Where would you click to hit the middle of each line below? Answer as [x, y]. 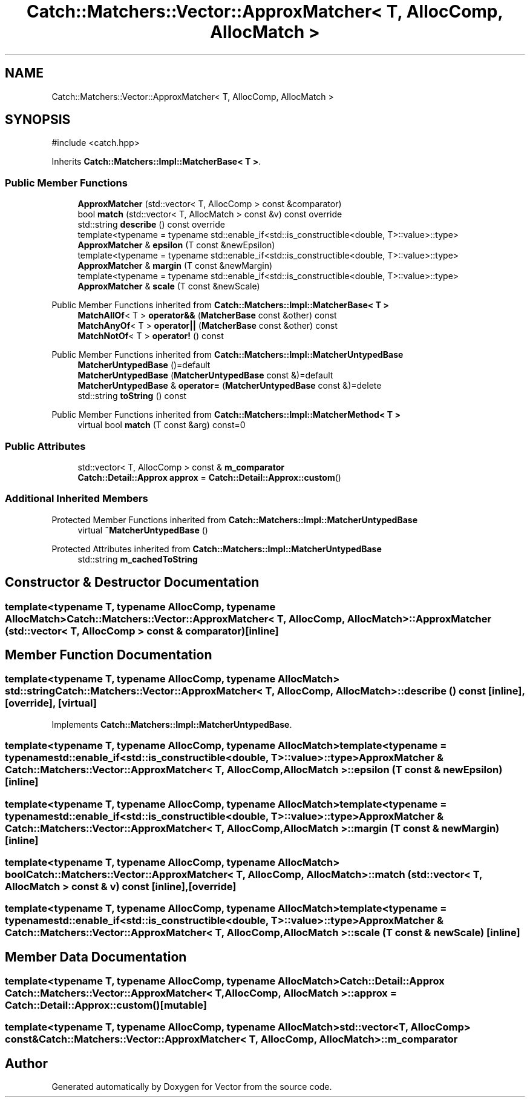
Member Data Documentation [96, 957]
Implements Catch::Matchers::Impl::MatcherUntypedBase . [172, 724]
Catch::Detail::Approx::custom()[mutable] [106, 1005]
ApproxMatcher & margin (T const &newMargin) [175, 266]
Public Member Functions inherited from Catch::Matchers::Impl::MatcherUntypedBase [227, 355]
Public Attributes [45, 446]
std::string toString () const [132, 396]
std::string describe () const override [151, 225]
